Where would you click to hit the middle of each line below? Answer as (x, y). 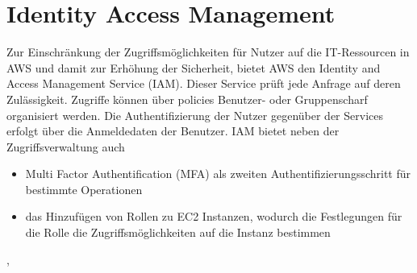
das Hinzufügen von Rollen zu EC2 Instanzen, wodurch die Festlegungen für (214, 216)
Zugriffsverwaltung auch (66, 146)
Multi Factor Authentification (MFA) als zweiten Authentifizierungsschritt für (218, 174)
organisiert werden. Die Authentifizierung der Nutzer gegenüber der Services (195, 115)
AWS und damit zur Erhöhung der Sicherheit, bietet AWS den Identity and (194, 67)
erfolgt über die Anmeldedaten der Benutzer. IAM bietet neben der (173, 131)
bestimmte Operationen (84, 189)
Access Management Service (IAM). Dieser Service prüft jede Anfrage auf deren (204, 83)
